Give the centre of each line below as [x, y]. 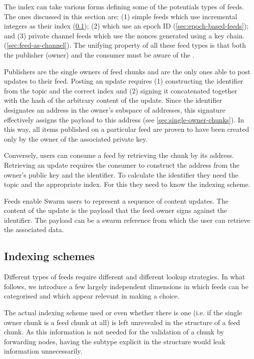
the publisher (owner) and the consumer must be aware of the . [99, 54]
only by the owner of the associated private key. [76, 138]
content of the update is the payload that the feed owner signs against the [115, 210]
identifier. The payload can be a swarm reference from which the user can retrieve [127, 220]
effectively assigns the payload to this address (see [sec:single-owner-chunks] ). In [124, 119]
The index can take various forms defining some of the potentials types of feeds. [124, 6]
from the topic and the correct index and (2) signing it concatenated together [121, 90]
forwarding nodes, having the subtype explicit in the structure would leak [115, 341]
